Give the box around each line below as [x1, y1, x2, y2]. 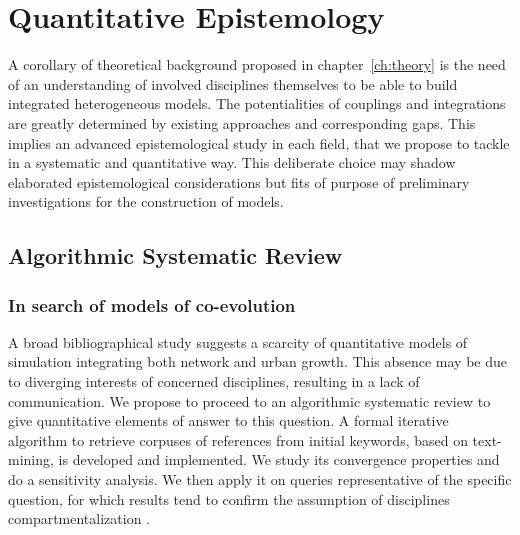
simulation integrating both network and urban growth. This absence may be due [8, 351, 507, 372]
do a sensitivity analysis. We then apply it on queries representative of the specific [8, 469, 512, 490]
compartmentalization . [8, 508, 150, 529]
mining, [8, 449, 54, 470]
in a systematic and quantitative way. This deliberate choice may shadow [8, 152, 456, 173]
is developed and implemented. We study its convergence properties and [58, 449, 500, 470]
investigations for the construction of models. [8, 191, 284, 212]
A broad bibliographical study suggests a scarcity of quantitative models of [8, 331, 468, 352]
